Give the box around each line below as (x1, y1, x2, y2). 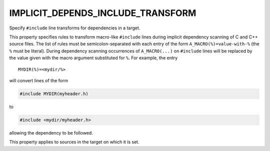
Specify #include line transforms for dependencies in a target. (9, 25, 140, 31)
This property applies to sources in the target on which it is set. (9, 139, 139, 145)
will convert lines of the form (9, 77, 68, 83)
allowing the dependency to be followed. (9, 130, 93, 136)
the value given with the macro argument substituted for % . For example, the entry (9, 55, 178, 61)
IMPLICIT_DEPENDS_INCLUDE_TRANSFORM (9, 7, 196, 18)
